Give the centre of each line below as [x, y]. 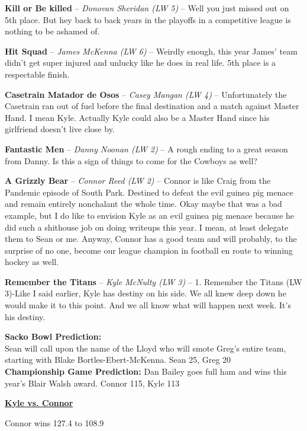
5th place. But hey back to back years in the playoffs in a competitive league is [148, 19]
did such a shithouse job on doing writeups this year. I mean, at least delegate [147, 227]
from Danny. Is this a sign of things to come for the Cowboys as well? [131, 160]
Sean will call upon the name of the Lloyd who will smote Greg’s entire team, [146, 348]
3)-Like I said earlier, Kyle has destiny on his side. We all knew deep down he [146, 293]
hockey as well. [32, 262]
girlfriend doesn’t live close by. [60, 129]
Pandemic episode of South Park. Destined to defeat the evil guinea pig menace [149, 192]
